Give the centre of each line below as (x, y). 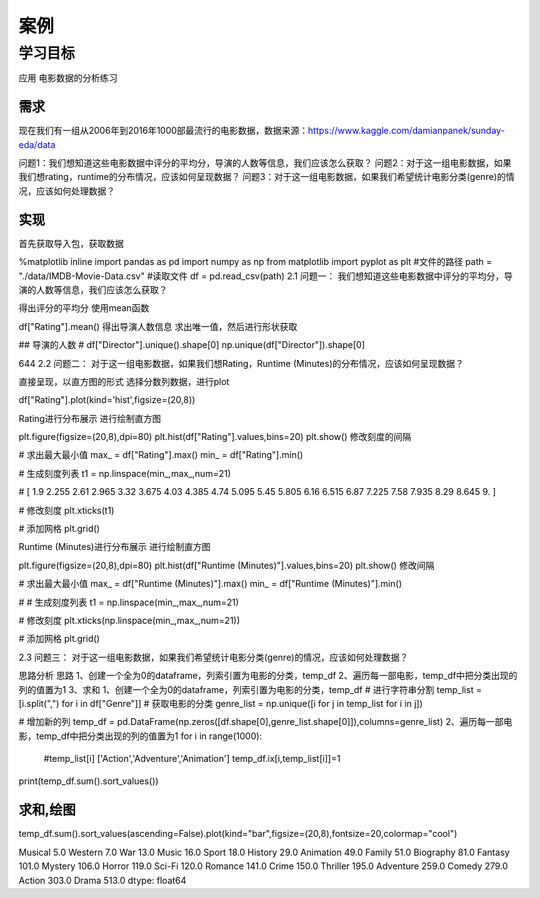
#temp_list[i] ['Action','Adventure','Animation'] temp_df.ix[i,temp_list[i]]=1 (192, 759)
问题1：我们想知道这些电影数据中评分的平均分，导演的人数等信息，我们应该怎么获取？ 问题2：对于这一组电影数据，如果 (265, 163)
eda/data (37, 144)
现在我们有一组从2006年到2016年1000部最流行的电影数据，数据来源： (163, 131)
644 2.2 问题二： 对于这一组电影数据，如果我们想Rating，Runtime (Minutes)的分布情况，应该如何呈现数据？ (241, 363)
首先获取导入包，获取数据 (71, 243)
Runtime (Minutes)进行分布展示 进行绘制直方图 (114, 547)
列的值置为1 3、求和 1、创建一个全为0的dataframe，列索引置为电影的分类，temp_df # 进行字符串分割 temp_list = (250, 689)
